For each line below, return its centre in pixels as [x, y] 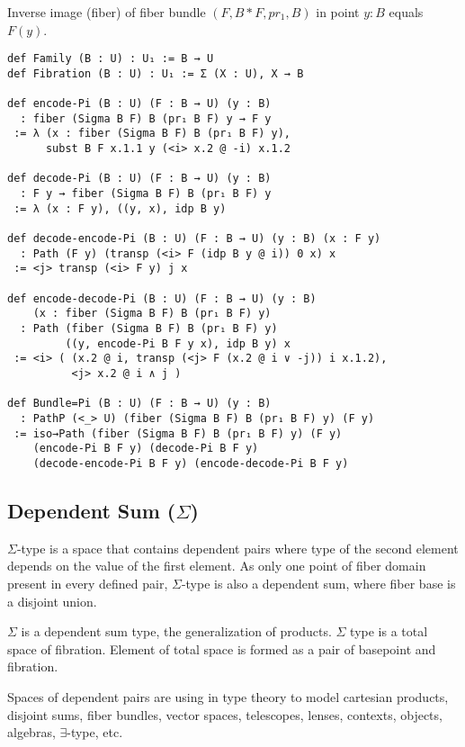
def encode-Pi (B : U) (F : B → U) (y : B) [139, 104]
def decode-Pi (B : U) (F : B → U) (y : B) [139, 179]
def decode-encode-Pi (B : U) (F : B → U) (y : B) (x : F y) [194, 239]
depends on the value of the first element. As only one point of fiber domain [217, 566]
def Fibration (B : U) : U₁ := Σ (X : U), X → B [156, 73]
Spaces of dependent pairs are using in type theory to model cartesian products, [228, 696]
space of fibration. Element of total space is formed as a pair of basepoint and [222, 648]
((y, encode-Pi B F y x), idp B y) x [178, 343]
